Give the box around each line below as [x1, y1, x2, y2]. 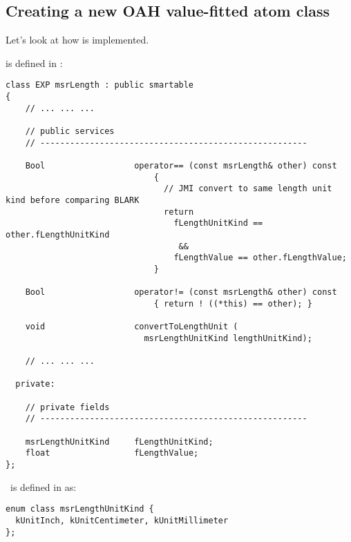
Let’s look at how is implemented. [6, 32, 149, 47]
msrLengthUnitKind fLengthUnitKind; [25, 436, 214, 447]
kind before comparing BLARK [6, 195, 140, 205]
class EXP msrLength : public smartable [6, 80, 194, 90]
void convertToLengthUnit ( [25, 322, 238, 332]
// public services [25, 126, 115, 137]
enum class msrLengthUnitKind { [6, 504, 154, 514]
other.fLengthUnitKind [6, 229, 110, 240]
